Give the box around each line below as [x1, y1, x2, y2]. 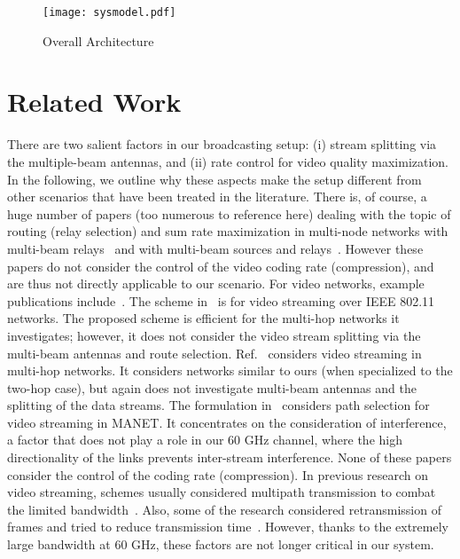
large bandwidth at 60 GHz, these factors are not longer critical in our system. [7, 535, 434, 554]
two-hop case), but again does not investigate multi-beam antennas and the [7, 378, 417, 397]
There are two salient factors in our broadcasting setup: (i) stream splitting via [7, 135, 437, 154]
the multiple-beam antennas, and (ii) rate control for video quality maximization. [7, 152, 449, 170]
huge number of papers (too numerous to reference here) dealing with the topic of [7, 204, 451, 223]
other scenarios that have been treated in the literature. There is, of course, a [7, 187, 427, 206]
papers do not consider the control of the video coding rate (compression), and [7, 256, 434, 275]
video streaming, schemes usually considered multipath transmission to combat [7, 483, 436, 501]
